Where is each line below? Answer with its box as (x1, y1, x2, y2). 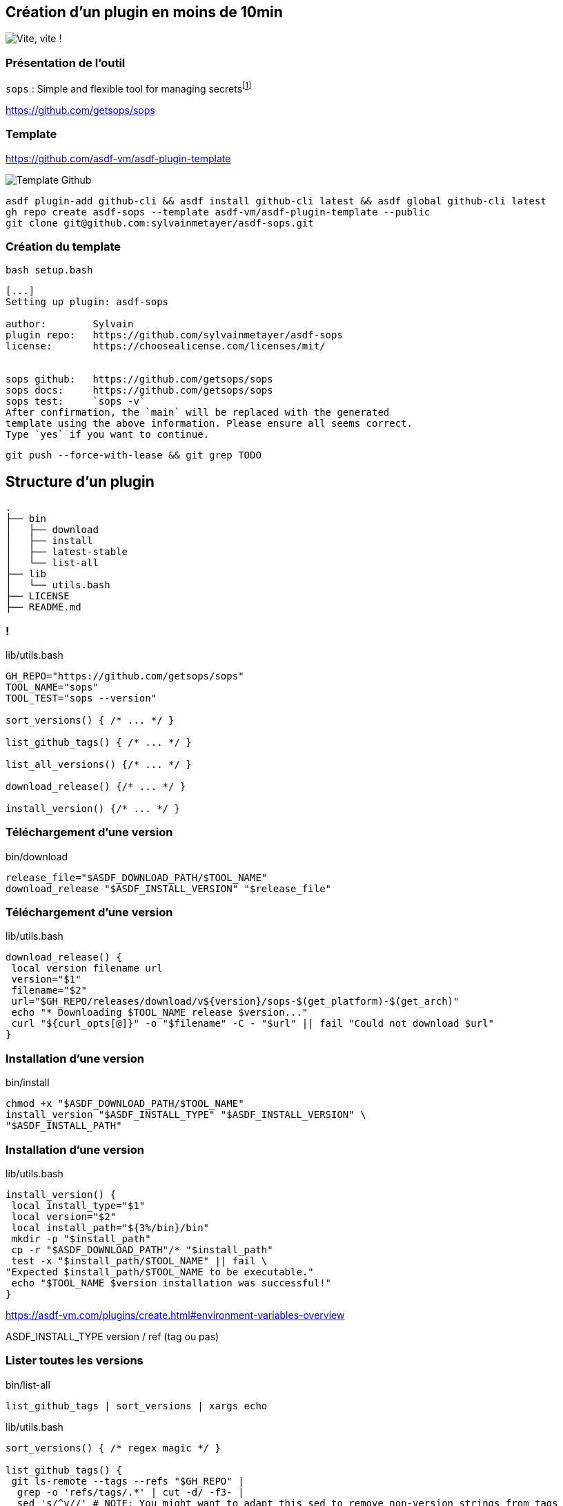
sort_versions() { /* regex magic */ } (6, 1442, 221, 1454)
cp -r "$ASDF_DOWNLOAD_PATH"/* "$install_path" (11, 1244, 273, 1255)
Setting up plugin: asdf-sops (6, 296, 169, 308)
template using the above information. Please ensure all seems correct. (6, 418, 413, 429)
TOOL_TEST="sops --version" (6, 692, 157, 704)
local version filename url (11, 963, 163, 974)
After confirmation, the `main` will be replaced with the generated (6, 407, 390, 418)
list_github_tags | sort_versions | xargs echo (6, 1400, 268, 1411)
